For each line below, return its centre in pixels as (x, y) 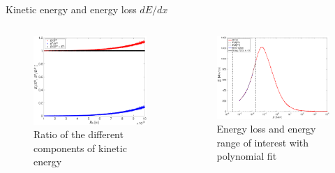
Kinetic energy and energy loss (71, 9)
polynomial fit (247, 156)
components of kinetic (80, 148)
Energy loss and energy (266, 129)
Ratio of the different (79, 134)
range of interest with (263, 142)
